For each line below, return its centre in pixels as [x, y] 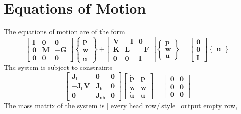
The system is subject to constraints [58, 67]
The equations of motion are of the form [65, 32]
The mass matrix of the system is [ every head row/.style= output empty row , [121, 105]
